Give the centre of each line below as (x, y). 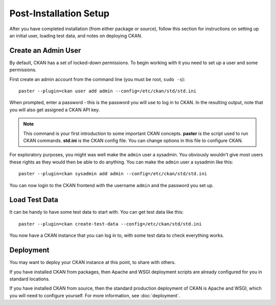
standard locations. (30, 279)
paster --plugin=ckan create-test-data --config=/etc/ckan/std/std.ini (110, 224)
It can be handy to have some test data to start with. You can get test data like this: (97, 212)
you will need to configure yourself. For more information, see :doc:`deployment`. (95, 295)
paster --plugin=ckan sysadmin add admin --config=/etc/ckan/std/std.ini (113, 174)
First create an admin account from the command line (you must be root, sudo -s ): (97, 79)
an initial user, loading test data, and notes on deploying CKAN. (76, 35)
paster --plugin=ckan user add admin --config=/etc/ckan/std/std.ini (108, 91)
